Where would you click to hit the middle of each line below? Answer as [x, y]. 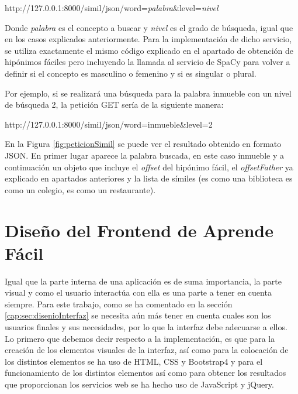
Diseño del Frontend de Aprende [139, 230]
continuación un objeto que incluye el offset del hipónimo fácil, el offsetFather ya [149, 167]
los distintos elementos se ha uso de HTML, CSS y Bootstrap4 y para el [134, 361]
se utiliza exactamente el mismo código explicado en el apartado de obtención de [149, 50]
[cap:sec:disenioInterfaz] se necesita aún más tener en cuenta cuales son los [138, 315]
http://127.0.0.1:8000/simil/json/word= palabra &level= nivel [112, 8]
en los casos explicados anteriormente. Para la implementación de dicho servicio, [148, 39]
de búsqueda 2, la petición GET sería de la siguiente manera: [114, 105]
